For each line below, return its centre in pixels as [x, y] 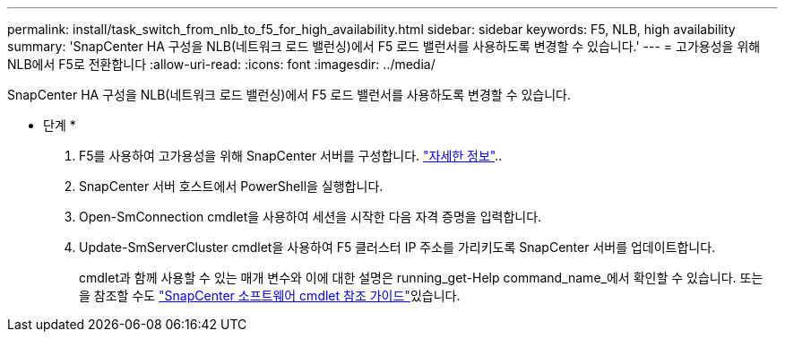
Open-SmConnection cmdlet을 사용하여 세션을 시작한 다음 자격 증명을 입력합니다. [311, 217]
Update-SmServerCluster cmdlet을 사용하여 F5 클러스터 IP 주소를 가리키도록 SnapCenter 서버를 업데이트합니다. [397, 247]
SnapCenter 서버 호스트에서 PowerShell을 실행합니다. [231, 186]
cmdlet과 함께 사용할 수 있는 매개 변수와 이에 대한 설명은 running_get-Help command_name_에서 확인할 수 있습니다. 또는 [421, 278]
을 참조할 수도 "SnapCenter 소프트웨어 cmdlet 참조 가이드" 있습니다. [270, 296]
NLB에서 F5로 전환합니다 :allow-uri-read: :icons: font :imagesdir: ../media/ [221, 64]
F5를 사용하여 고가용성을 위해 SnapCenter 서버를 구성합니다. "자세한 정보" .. [291, 156]
